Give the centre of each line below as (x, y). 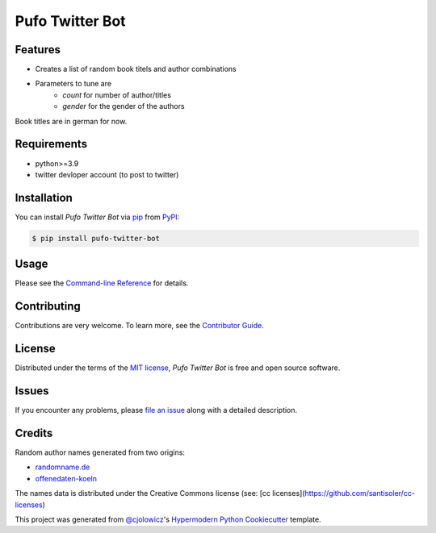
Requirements (51, 144)
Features (38, 50)
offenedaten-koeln (66, 478)
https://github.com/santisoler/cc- (360, 493)
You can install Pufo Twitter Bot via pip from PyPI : (97, 217)
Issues (32, 391)
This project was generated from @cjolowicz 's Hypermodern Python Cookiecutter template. (168, 519)
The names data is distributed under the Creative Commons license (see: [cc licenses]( (160, 493)
